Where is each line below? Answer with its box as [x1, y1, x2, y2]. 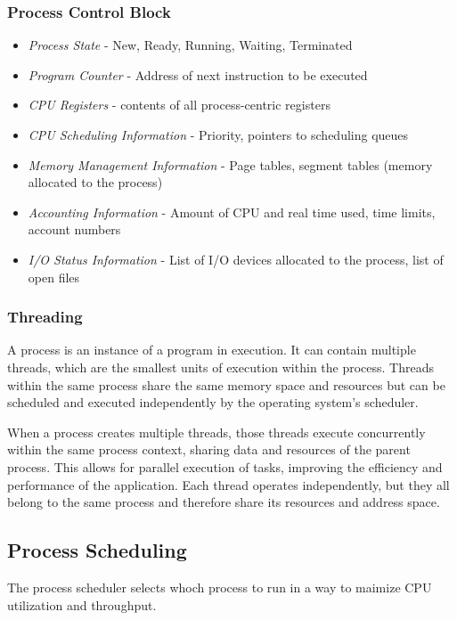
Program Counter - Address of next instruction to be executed [28, 65, 368, 84]
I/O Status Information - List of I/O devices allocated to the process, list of [28, 249, 444, 268]
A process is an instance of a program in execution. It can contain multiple [7, 340, 416, 359]
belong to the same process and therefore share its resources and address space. [7, 493, 440, 511]
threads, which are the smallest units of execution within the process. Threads [7, 357, 435, 376]
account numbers [28, 220, 121, 239]
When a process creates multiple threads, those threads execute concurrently [7, 422, 426, 441]
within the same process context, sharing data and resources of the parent [7, 440, 411, 459]
